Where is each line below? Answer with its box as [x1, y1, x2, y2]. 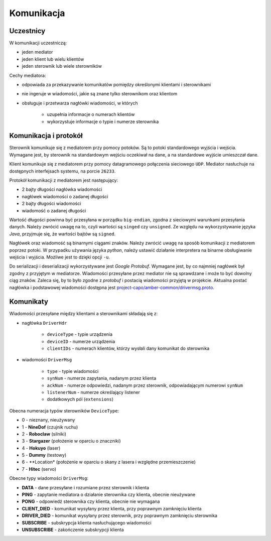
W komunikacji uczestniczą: [9, 40, 67, 46]
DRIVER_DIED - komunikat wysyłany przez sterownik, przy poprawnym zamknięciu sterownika [22, 512, 218, 519]
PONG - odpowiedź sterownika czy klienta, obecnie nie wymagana [22, 498, 160, 504]
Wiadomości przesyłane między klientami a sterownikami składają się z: [9, 311, 158, 317]
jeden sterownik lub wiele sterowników [22, 63, 102, 69]
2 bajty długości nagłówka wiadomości [22, 186, 102, 193]
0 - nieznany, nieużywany [22, 417, 75, 423]
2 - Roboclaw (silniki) [22, 431, 67, 437]
